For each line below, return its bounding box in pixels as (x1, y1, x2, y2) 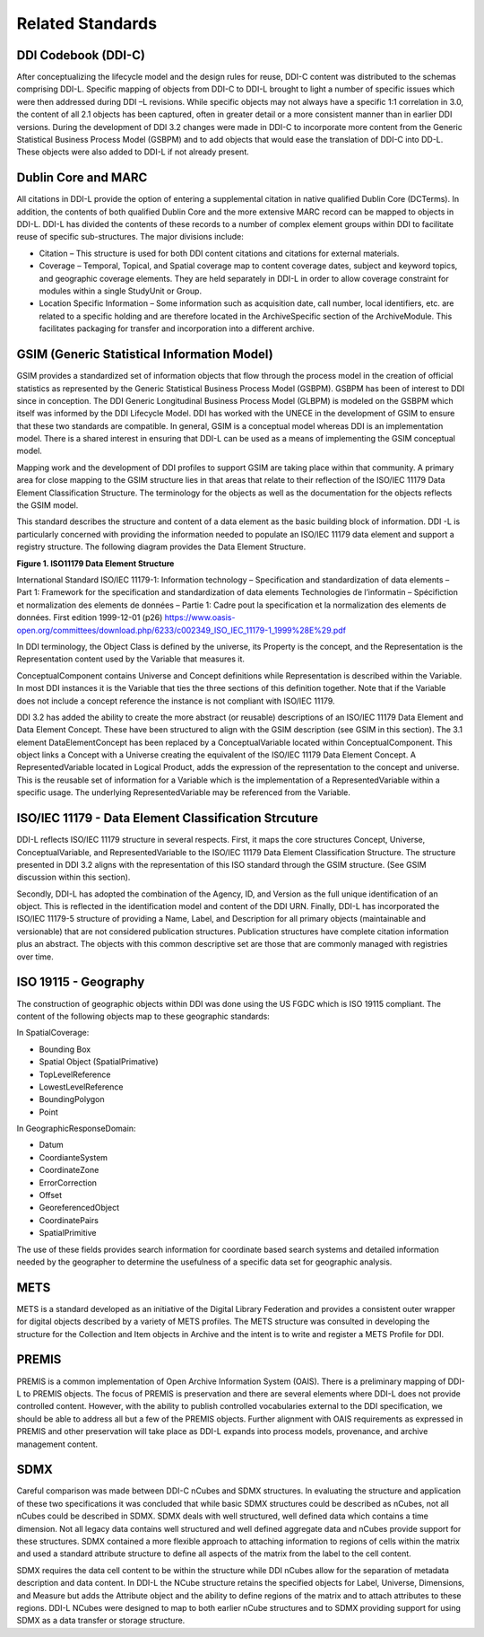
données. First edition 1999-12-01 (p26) (16, 612, 163, 623)
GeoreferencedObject (39, 1203, 120, 1213)
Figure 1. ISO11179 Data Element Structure (16, 557, 175, 569)
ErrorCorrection (39, 1177, 98, 1188)
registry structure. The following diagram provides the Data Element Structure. (16, 541, 307, 552)
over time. (16, 951, 54, 962)
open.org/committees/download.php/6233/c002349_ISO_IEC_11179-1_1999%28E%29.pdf (16, 625, 347, 635)
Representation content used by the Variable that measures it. (16, 653, 246, 664)
